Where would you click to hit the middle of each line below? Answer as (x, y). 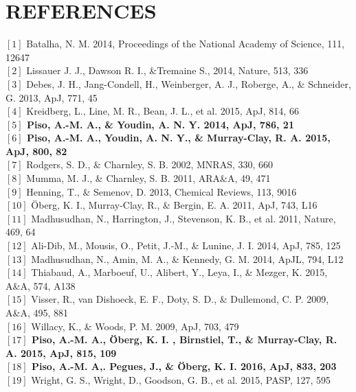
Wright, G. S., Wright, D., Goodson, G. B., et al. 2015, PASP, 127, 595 (181, 379)
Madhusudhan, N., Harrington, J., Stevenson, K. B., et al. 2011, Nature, (183, 218)
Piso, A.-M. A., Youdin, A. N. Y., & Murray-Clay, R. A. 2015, (179, 138)
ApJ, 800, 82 (36, 151)
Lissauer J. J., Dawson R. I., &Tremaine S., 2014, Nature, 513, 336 (167, 70)
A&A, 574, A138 (41, 285)
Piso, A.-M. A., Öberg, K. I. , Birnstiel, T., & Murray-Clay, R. (185, 339)
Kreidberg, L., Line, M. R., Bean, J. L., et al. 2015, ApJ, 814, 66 (163, 111)
